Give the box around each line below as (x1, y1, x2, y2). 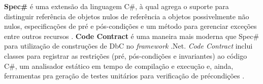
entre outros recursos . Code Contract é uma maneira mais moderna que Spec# (4, 30, 259, 41)
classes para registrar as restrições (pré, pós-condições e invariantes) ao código (4, 50, 247, 61)
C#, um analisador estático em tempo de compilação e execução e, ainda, (4, 60, 234, 71)
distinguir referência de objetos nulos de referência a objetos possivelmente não (4, 11, 249, 21)
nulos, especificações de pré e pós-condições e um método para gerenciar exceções (4, 21, 257, 31)
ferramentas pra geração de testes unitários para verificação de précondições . (4, 70, 245, 81)
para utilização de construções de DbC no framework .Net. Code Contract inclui (4, 40, 253, 51)
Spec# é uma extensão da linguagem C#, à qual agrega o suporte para (4, 1, 229, 11)
